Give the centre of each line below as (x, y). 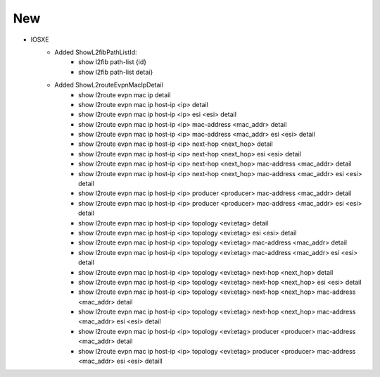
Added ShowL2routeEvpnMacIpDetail (109, 85)
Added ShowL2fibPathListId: (96, 52)
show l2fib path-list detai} (116, 72)
